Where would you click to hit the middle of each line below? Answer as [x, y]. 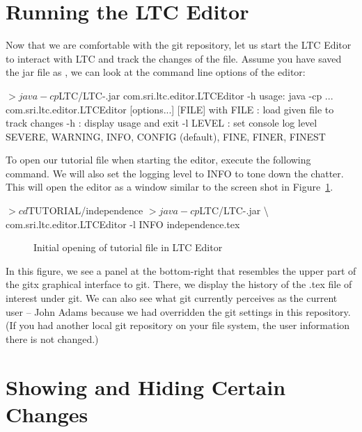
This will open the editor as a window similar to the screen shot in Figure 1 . [170, 187]
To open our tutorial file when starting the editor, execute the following [158, 160]
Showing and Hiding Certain [146, 386]
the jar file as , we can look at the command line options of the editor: [156, 72]
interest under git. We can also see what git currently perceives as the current [172, 298]
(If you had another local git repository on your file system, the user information [178, 325]
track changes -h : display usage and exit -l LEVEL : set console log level [162, 123]
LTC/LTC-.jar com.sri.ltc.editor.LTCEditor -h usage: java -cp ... [196, 95]
